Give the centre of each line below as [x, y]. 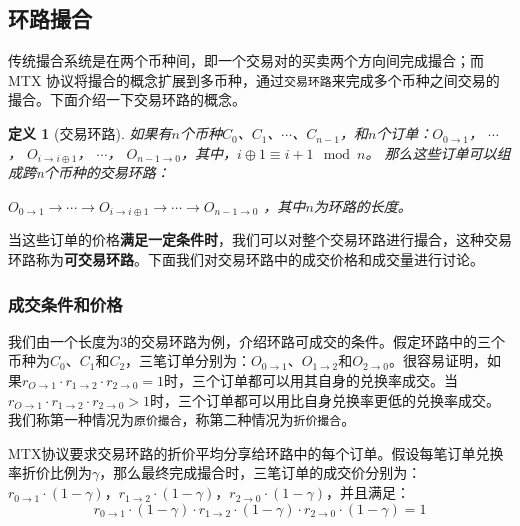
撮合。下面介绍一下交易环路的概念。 [127, 99]
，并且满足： [367, 492]
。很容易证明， [437, 360]
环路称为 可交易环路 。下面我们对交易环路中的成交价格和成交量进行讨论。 [246, 259]
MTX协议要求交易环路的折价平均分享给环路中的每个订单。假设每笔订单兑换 [256, 452]
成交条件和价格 [65, 303]
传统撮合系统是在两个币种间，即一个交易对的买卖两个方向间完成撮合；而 [246, 60]
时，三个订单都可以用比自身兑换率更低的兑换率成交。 [325, 399]
